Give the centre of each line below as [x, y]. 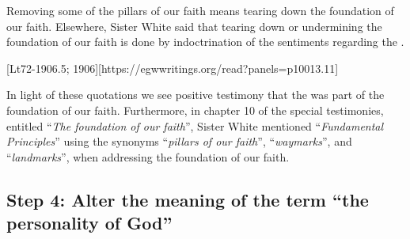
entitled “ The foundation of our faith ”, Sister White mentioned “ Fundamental [195, 125]
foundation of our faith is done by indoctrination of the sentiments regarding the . [205, 42]
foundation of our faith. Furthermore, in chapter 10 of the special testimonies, [195, 110]
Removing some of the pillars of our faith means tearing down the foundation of [200, 10]
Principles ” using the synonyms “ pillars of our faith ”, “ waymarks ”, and [179, 141]
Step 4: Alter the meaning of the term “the [188, 199]
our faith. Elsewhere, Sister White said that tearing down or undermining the [194, 26]
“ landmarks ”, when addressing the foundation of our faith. [148, 156]
